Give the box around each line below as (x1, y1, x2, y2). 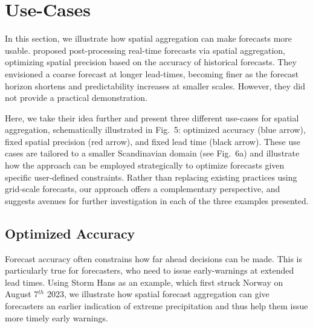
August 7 (5, 288, 39, 300)
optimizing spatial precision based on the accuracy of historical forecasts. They (5, 56, 297, 68)
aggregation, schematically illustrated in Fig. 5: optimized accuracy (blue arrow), (5, 123, 306, 136)
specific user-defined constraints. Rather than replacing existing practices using (5, 170, 297, 183)
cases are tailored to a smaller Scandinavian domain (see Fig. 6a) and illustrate (5, 147, 300, 159)
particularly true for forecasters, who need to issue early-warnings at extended (5, 264, 294, 277)
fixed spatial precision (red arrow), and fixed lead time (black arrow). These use (5, 135, 300, 147)
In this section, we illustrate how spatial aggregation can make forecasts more (5, 32, 292, 45)
